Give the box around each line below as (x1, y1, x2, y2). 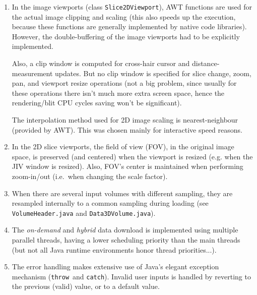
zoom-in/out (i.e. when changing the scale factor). (12, 170, 168, 181)
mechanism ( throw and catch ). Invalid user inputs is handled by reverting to (12, 271, 251, 281)
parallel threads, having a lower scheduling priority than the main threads (12, 234, 240, 245)
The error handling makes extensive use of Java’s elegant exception (12, 261, 219, 272)
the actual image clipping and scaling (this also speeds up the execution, (12, 11, 236, 22)
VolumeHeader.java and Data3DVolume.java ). (12, 207, 156, 218)
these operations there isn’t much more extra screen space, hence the (12, 87, 225, 98)
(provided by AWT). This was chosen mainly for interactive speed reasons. (12, 124, 242, 135)
